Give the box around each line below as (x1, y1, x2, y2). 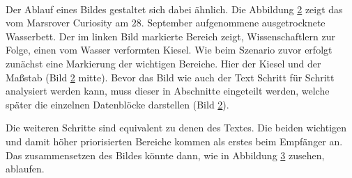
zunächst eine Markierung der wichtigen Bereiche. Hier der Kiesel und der (6, 56, 321, 70)
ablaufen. (6, 161, 45, 176)
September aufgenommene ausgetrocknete (147, 15, 326, 30)
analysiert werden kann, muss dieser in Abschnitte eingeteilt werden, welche (6, 83, 330, 98)
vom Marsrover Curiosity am (6, 15, 129, 30)
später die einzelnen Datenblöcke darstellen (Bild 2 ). (6, 97, 229, 111)
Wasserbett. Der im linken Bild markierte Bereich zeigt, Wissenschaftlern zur (6, 29, 335, 43)
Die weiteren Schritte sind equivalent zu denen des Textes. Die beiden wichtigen (6, 120, 347, 135)
